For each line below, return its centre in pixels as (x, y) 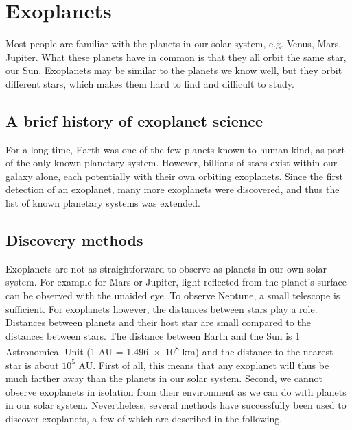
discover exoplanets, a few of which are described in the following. (144, 419)
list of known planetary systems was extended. (103, 203)
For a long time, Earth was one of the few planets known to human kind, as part (176, 149)
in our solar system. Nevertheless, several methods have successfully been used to (176, 405)
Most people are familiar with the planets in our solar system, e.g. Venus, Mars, (174, 43)
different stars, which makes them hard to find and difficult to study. (150, 83)
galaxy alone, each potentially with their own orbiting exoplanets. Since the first (174, 176)
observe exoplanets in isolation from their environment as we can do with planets (176, 391)
